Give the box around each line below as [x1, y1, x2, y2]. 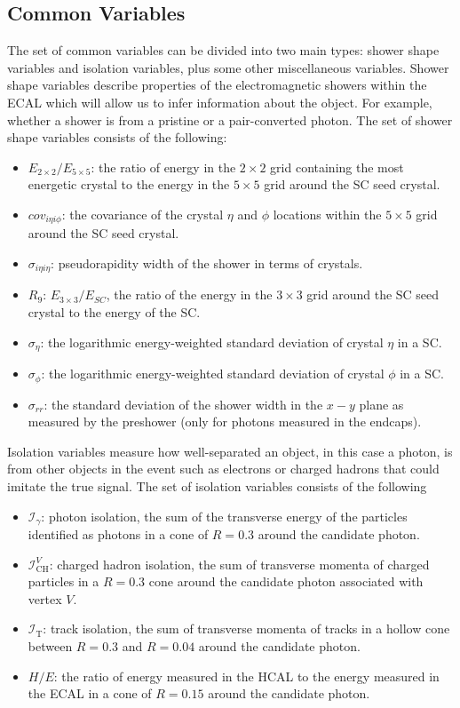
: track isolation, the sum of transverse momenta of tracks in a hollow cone [43, 619, 450, 638]
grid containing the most [270, 157, 404, 176]
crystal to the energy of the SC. [28, 303, 201, 322]
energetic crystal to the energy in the [28, 175, 230, 194]
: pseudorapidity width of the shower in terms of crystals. [51, 254, 363, 272]
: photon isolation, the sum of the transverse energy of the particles [41, 506, 408, 525]
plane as [359, 394, 404, 413]
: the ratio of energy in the [91, 157, 236, 176]
